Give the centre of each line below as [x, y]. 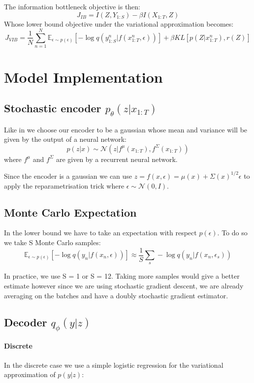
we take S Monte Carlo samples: [52, 242]
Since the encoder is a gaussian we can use [68, 176]
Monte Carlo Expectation [70, 212]
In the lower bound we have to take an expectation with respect [100, 233]
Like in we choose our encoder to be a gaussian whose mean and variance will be [126, 129]
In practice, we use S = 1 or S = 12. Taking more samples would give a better [122, 276]
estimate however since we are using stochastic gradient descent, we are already [124, 286]
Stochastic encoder [53, 108]
